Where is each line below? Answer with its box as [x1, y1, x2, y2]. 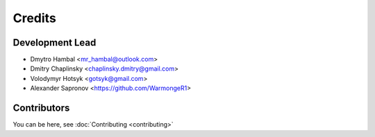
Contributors [12, 102, 70, 114]
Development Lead [12, 37, 97, 48]
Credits [12, 10, 57, 26]
